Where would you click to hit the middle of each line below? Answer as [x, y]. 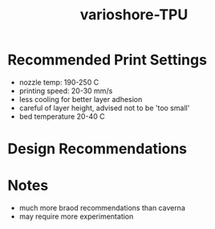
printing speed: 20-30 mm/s [66, 91]
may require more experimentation [76, 217]
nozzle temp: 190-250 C [59, 82]
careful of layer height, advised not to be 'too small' [104, 108]
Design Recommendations [97, 149]
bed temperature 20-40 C [62, 116]
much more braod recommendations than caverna [102, 208]
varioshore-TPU [134, 15]
